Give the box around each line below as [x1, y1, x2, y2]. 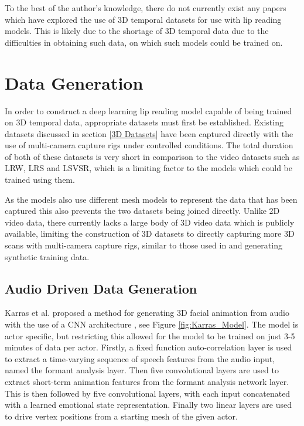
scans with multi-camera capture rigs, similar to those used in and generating [5, 239, 282, 251]
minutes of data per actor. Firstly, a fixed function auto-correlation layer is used [5, 341, 292, 353]
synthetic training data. [5, 250, 90, 263]
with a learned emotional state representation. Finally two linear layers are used [5, 398, 292, 411]
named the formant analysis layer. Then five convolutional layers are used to [5, 364, 279, 376]
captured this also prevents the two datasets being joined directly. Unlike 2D [5, 205, 280, 217]
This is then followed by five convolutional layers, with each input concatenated [5, 387, 291, 399]
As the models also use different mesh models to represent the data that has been [5, 193, 298, 205]
